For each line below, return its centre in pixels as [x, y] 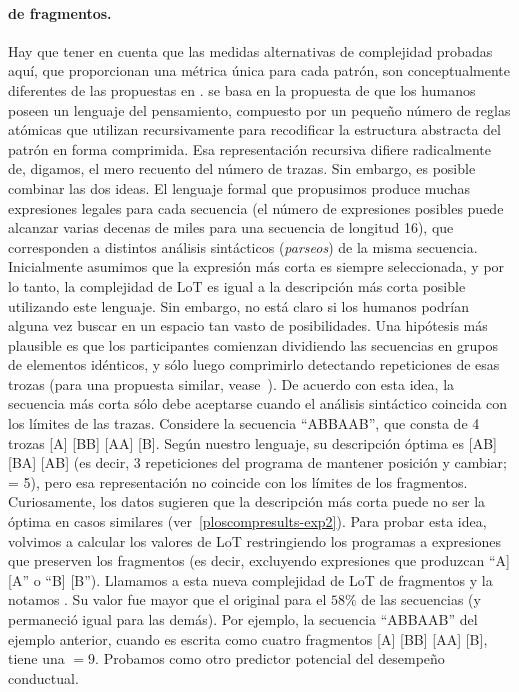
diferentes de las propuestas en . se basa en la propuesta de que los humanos [242, 89]
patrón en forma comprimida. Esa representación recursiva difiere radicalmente [249, 148]
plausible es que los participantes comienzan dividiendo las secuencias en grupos [253, 344]
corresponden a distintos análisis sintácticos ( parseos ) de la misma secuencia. [243, 246]
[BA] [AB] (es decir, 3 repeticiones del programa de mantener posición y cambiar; [257, 462]
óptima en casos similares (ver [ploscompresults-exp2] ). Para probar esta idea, [247, 521]
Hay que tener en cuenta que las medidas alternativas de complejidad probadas [250, 50]
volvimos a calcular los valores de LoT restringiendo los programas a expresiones [254, 540]
